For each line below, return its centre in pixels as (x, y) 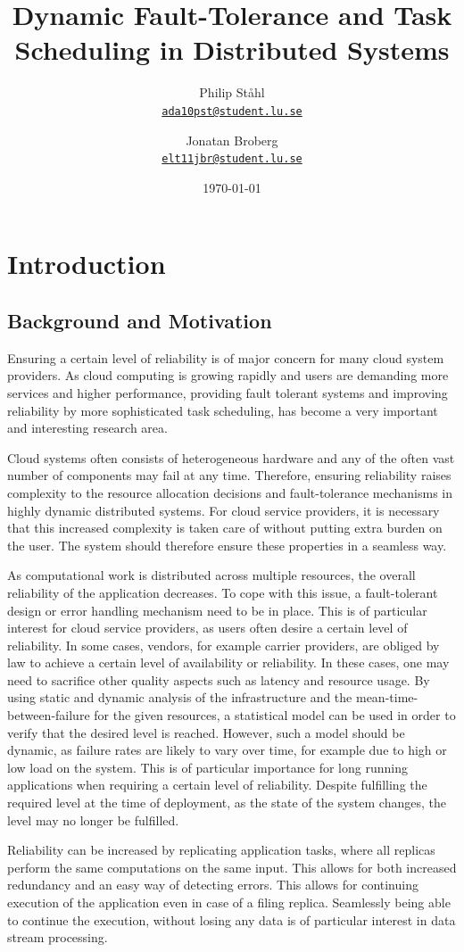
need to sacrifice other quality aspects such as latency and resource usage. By (219, 679)
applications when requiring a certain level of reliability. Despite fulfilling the (217, 785)
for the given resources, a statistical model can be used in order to (275, 715)
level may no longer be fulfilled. (93, 820)
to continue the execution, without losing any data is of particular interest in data (232, 919)
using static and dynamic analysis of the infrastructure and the (180, 697)
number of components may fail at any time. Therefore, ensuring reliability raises (229, 475)
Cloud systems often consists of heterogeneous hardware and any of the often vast (231, 457)
